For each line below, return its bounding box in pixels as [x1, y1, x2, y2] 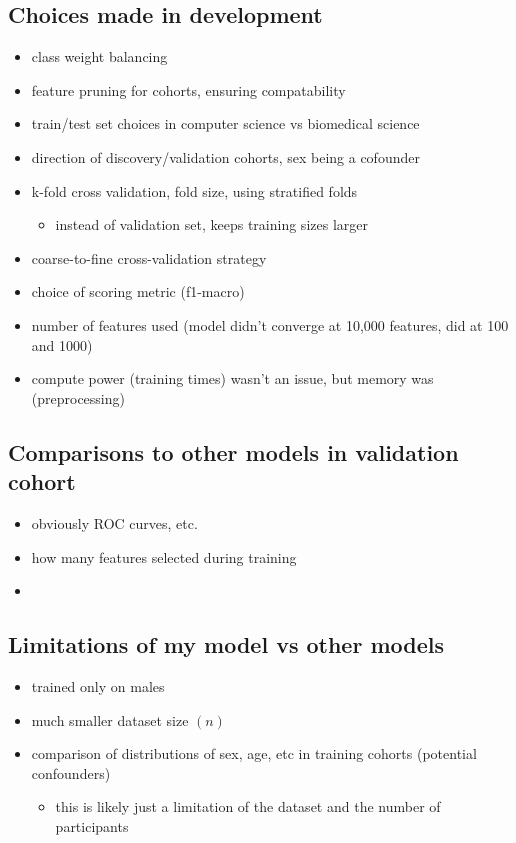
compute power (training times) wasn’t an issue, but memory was [31, 368, 434, 389]
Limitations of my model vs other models [8, 629, 445, 660]
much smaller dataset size [31, 709, 189, 730]
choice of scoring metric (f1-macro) [31, 281, 245, 302]
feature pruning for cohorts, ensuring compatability [31, 79, 346, 100]
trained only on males [31, 675, 165, 696]
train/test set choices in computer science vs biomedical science [31, 113, 420, 134]
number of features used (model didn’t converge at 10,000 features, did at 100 [31, 314, 509, 335]
